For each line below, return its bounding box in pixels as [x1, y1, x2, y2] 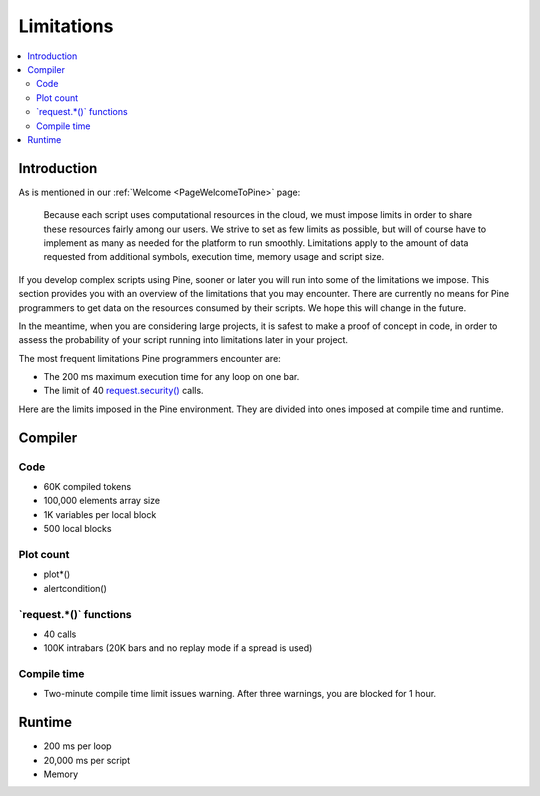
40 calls [43, 628, 77, 640]
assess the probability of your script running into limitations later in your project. [18, 334, 349, 346]
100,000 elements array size [43, 495, 160, 507]
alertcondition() [43, 582, 107, 594]
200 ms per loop [43, 740, 112, 752]
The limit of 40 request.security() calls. [43, 385, 204, 397]
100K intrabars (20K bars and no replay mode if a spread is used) [43, 642, 313, 654]
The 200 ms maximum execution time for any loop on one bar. [43, 371, 300, 383]
